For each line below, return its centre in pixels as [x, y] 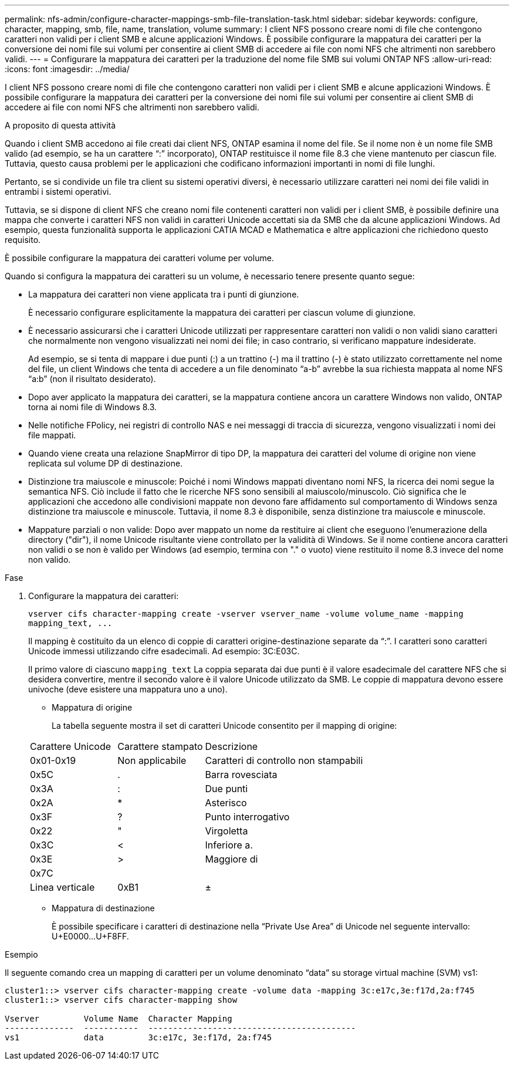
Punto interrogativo [247, 817]
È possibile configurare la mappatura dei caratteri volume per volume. [139, 258]
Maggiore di [231, 859]
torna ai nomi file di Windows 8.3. [93, 407]
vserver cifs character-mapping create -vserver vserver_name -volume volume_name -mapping [246, 614]
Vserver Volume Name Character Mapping [119, 1019]
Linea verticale [62, 887]
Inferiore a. [229, 845]
